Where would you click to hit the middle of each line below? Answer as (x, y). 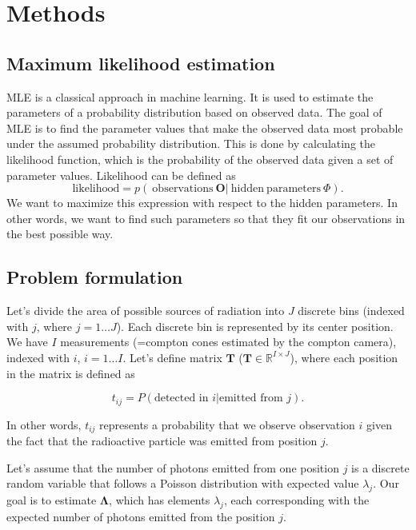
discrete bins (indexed (351, 311)
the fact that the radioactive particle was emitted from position (162, 440)
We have (27, 342)
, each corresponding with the (296, 499)
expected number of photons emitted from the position (141, 516)
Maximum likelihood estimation (141, 63)
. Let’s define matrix (172, 357)
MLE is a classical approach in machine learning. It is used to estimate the (190, 96)
